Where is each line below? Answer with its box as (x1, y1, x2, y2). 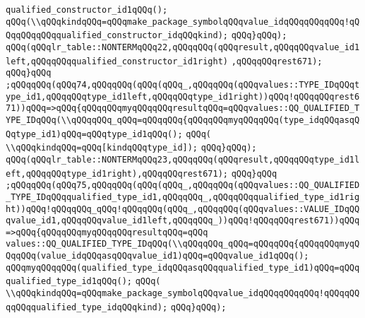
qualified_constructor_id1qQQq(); (6, 5, 168, 15)
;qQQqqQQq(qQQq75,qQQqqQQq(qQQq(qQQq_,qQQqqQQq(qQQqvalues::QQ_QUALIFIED (6, 180, 360, 191)
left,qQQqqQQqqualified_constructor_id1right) (6, 56, 228, 66)
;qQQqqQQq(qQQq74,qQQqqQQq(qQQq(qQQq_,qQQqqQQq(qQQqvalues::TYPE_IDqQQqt (6, 79, 360, 90)
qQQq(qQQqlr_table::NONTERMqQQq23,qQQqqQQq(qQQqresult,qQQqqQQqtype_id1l (6, 154, 360, 165)
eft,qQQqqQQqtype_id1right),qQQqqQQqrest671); (6, 168, 228, 179)
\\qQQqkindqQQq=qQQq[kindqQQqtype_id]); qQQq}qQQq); (6, 143, 257, 153)
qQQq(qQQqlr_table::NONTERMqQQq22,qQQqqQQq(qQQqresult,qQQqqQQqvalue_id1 (6, 42, 360, 52)
